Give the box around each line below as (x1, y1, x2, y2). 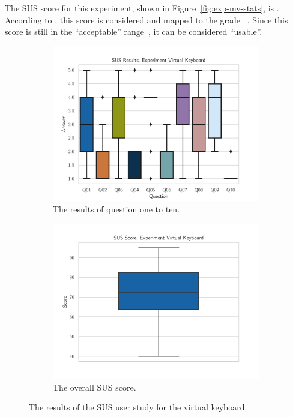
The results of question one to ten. (53, 203, 180, 215)
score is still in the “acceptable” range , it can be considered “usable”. (5, 25, 262, 38)
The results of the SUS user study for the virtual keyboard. (29, 401, 247, 413)
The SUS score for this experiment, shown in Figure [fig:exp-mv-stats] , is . (5, 2, 279, 14)
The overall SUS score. (53, 380, 136, 393)
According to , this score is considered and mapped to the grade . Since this (5, 13, 288, 26)
